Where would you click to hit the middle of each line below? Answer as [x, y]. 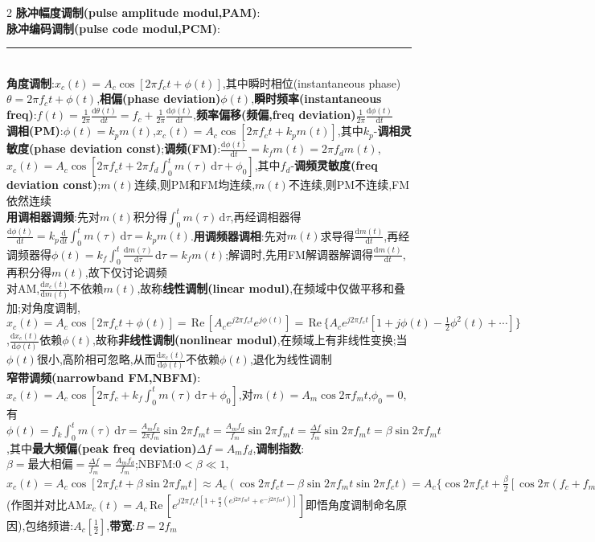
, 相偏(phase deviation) [159, 99]
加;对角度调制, [43, 307]
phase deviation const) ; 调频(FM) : [127, 148]
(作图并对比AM [46, 504]
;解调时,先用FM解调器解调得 [299, 254]
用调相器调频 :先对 [53, 216]
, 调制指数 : [279, 448]
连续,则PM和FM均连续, [195, 185]
